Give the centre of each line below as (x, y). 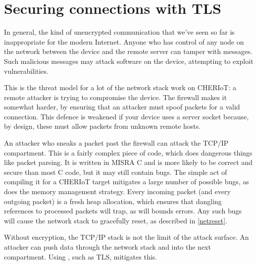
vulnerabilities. (26, 71)
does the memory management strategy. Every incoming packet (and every (117, 191)
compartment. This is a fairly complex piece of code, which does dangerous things (128, 152)
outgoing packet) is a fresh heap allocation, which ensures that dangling (113, 201)
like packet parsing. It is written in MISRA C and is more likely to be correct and (128, 162)
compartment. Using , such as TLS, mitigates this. (80, 256)
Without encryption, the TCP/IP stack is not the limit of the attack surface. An (127, 237)
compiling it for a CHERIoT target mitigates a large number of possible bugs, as (127, 182)
